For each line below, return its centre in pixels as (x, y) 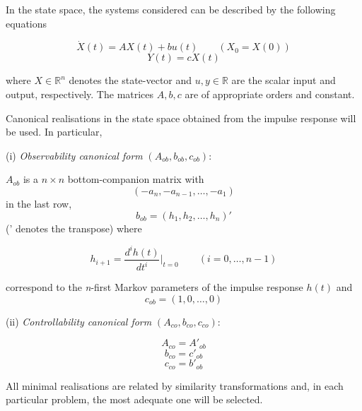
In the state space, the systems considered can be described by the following (171, 9)
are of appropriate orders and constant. (270, 94)
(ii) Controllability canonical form (79, 321)
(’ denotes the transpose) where (74, 228)
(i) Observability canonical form (74, 155)
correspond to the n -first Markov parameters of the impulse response (154, 287)
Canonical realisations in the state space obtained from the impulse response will (181, 118)
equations (27, 23)
